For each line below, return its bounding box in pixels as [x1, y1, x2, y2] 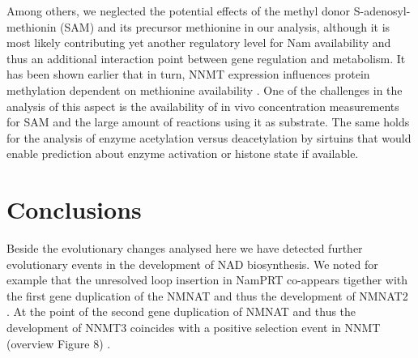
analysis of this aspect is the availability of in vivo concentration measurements [6, 97, 399, 114]
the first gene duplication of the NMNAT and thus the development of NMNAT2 [6, 287, 408, 304]
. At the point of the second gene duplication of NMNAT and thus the [6, 303, 356, 320]
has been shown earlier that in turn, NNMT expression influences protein [6, 66, 370, 83]
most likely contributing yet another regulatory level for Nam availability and [6, 34, 391, 51]
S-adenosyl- [353, 2, 411, 19]
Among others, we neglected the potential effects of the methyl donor [6, 2, 351, 19]
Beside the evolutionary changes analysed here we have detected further [6, 240, 363, 257]
